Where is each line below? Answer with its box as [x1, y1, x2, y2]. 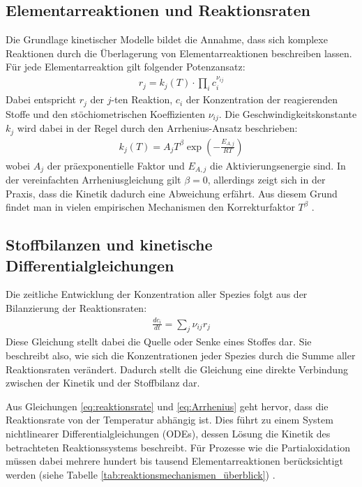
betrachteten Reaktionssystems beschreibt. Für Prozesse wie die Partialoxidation [6, 440, 350, 454]
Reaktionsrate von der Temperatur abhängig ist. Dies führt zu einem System [6, 412, 333, 427]
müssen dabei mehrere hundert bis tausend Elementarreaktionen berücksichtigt [6, 454, 343, 468]
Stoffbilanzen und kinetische [6, 234, 213, 255]
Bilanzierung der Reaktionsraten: [6, 301, 147, 315]
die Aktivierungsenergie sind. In [210, 158, 346, 172]
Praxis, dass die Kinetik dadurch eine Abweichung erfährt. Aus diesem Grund [6, 186, 338, 200]
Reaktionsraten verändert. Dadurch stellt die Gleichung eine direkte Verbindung [6, 361, 348, 376]
